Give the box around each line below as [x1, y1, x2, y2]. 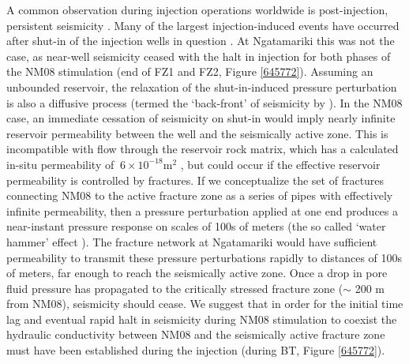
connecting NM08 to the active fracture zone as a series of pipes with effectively [6, 187, 393, 204]
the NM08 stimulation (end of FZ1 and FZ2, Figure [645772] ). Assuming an [6, 63, 373, 80]
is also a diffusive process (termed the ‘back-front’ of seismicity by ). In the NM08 [6, 94, 403, 111]
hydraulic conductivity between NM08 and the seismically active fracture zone [6, 326, 385, 343]
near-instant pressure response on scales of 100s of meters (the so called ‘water [6, 218, 386, 235]
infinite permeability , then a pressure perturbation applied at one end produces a [6, 202, 398, 219]
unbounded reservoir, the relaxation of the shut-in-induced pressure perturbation [6, 78, 397, 95]
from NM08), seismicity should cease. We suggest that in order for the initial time [6, 295, 403, 312]
